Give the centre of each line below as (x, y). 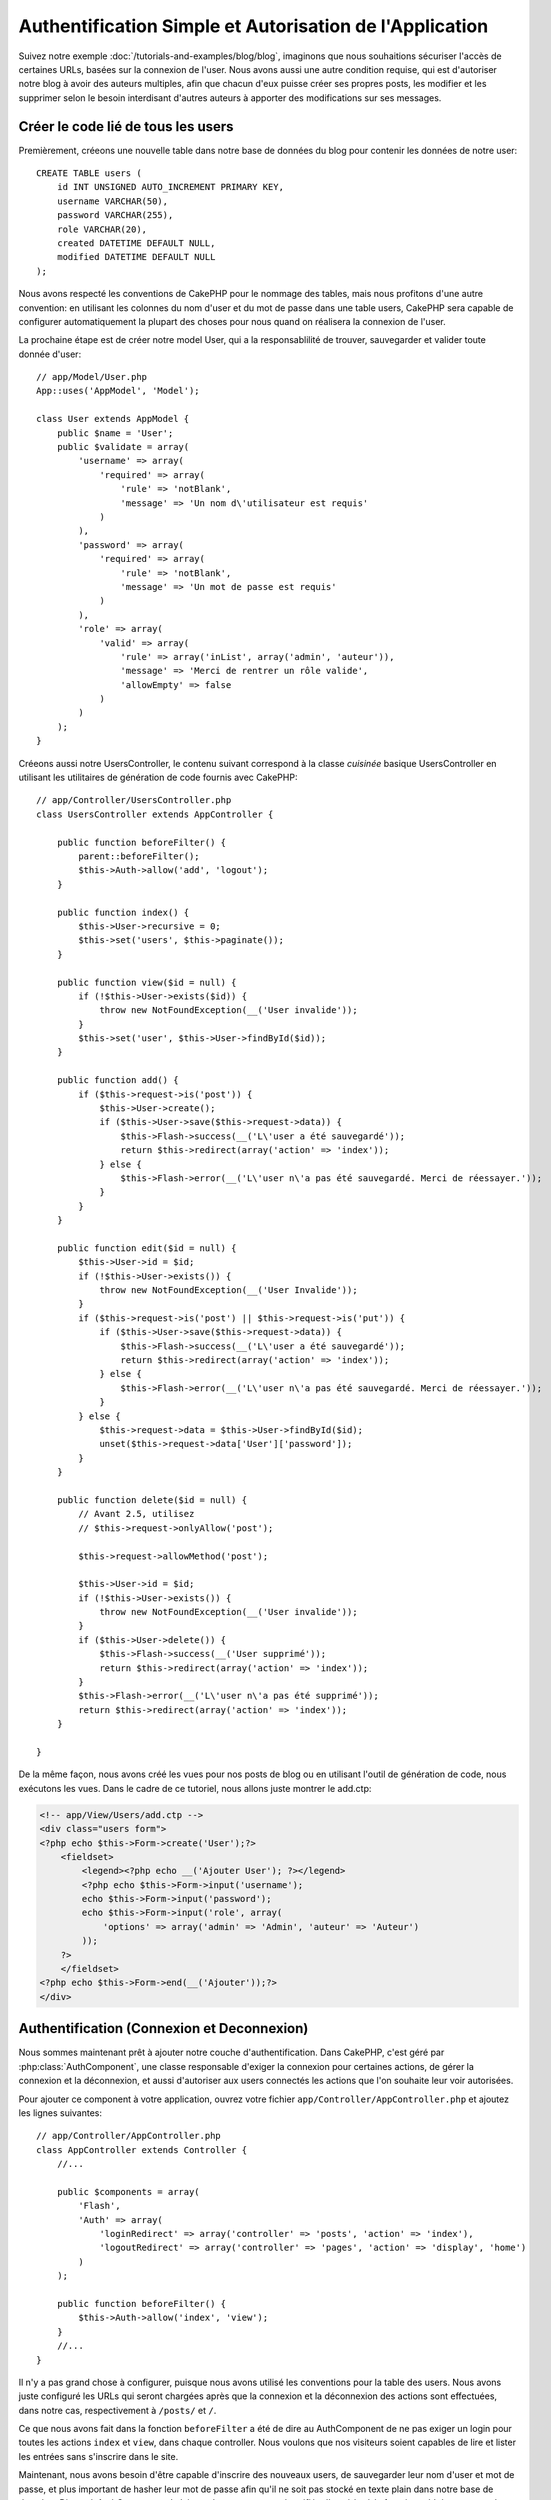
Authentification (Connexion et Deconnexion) (163, 2028)
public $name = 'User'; (115, 433)
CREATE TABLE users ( (89, 173)
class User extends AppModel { (113, 419)
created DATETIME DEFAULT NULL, (136, 243)
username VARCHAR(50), (112, 201)
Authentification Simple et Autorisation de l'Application (253, 26)
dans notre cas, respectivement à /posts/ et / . (117, 2410)
